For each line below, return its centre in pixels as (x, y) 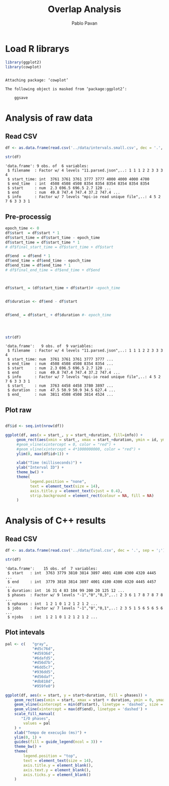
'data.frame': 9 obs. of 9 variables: (49, 346)
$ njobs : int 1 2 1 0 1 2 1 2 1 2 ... (53, 617)
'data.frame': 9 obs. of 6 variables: (47, 166)
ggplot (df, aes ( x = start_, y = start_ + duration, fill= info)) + (74, 435)
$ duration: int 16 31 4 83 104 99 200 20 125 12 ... (66, 591)
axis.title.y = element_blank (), (58, 765)
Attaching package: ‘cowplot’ (37, 80)
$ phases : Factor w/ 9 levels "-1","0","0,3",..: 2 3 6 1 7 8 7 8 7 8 (85, 595)
